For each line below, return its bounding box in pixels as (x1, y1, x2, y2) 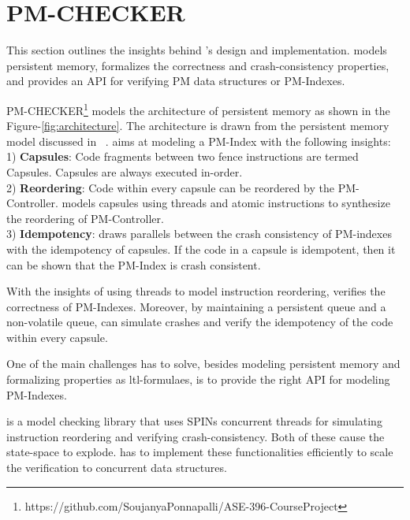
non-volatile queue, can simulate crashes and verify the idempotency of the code (6, 314, 393, 330)
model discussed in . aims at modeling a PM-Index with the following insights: (6, 132, 391, 149)
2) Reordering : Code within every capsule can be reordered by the (6, 179, 334, 195)
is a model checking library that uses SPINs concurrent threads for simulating (6, 413, 382, 429)
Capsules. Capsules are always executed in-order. (6, 163, 243, 180)
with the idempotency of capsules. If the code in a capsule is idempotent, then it (6, 240, 396, 257)
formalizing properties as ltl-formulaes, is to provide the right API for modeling (6, 371, 390, 388)
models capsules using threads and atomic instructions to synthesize (61, 195, 390, 211)
